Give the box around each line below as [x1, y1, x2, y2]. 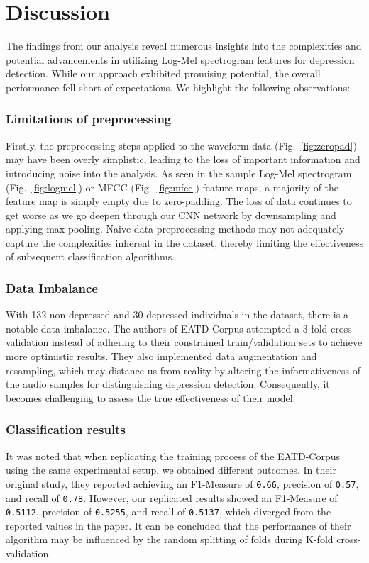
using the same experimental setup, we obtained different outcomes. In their [6, 462, 336, 477]
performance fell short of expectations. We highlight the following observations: [6, 79, 351, 94]
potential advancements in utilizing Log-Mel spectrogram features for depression [6, 52, 355, 67]
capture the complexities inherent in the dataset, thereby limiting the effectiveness [6, 235, 363, 250]
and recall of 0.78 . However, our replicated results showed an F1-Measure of [6, 490, 338, 505]
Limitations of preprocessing [6, 110, 172, 128]
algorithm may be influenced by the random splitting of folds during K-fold [6, 532, 334, 547]
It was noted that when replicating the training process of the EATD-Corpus [6, 448, 341, 463]
